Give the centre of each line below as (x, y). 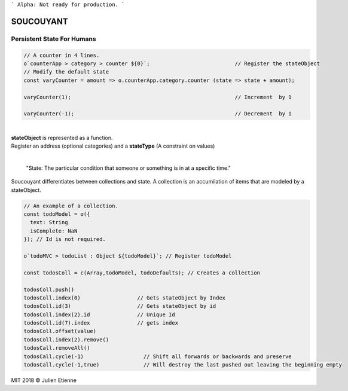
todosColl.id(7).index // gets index (101, 323)
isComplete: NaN (54, 231)
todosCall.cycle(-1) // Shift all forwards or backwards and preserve (158, 356)
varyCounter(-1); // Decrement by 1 (158, 114)
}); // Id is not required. (65, 239)
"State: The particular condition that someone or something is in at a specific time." (129, 168)
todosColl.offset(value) (60, 331)
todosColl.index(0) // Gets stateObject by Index (125, 298)
